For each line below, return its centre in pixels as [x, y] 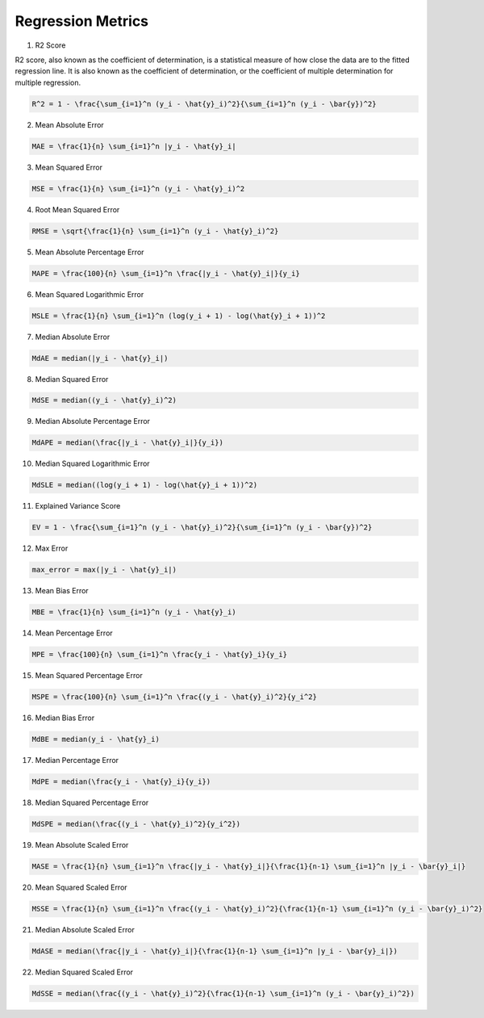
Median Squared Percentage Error [92, 802]
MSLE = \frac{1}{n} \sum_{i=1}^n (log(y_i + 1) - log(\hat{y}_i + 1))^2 [179, 316]
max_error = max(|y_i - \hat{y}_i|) [104, 570]
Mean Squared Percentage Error [89, 676]
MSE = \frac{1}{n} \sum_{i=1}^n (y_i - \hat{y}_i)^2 [138, 189]
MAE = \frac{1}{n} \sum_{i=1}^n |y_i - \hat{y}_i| [134, 146]
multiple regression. [48, 82]
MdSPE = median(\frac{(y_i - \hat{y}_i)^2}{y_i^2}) [136, 824]
